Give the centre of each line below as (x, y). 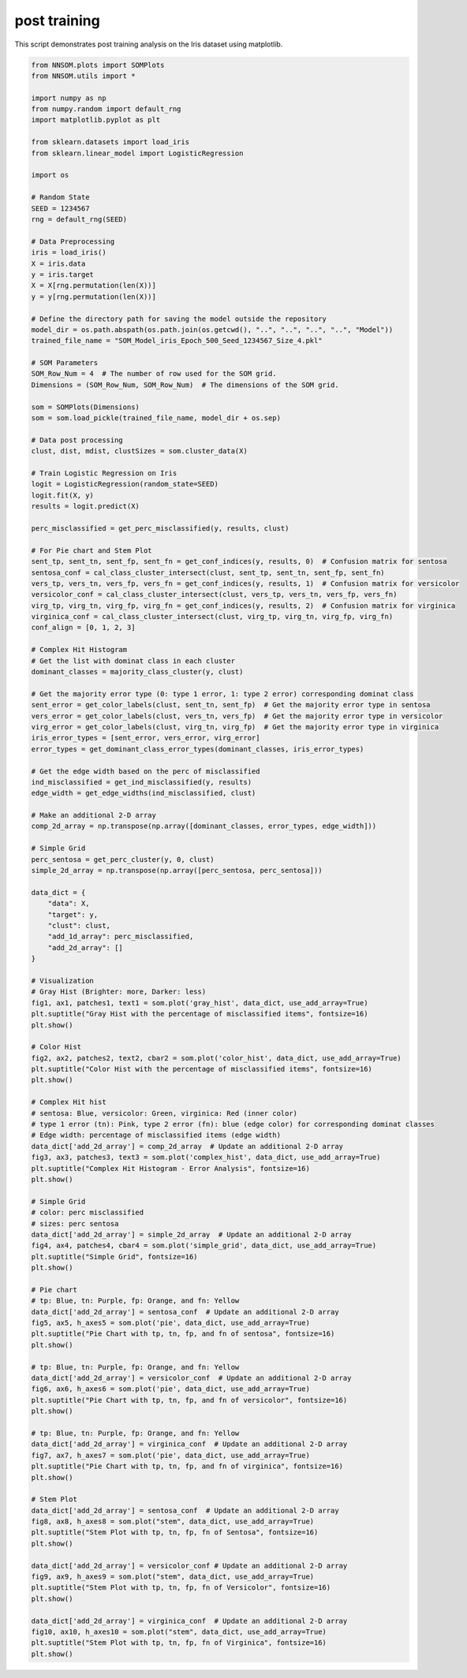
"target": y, (73, 914)
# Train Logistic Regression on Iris (104, 473)
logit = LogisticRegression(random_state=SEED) (125, 484)
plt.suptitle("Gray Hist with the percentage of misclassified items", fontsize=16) (200, 1014)
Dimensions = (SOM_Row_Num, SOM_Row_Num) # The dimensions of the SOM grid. (185, 385)
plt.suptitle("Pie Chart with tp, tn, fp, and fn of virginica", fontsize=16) (187, 1466)
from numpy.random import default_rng (106, 109)
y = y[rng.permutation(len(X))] (94, 296)
